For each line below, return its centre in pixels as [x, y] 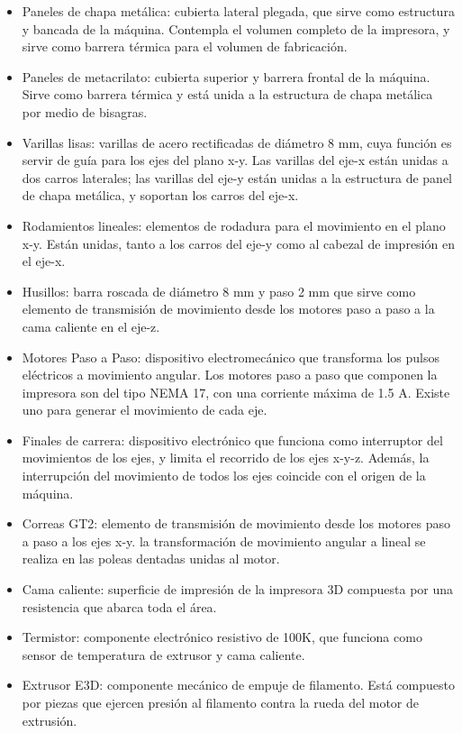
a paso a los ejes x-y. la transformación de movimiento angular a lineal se [224, 541]
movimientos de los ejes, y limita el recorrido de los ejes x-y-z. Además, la [226, 458]
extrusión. [50, 720]
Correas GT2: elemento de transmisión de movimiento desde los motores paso [236, 523]
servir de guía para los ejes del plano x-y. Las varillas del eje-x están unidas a [235, 160]
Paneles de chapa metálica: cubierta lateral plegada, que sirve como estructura [238, 11]
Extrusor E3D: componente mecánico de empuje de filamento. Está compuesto [238, 685]
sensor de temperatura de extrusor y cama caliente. [163, 654]
